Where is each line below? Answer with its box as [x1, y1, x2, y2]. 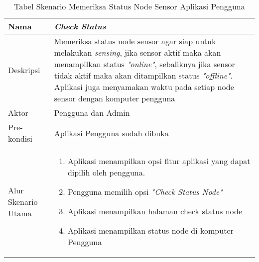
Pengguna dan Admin [54, 107, 130, 118]
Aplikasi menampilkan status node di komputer [67, 225, 234, 236]
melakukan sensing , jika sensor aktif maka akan [54, 47, 221, 58]
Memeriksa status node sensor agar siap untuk [54, 35, 216, 47]
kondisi [8, 133, 32, 144]
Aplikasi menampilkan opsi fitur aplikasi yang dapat [67, 155, 251, 167]
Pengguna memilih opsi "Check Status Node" [67, 186, 223, 197]
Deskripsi [8, 64, 40, 76]
